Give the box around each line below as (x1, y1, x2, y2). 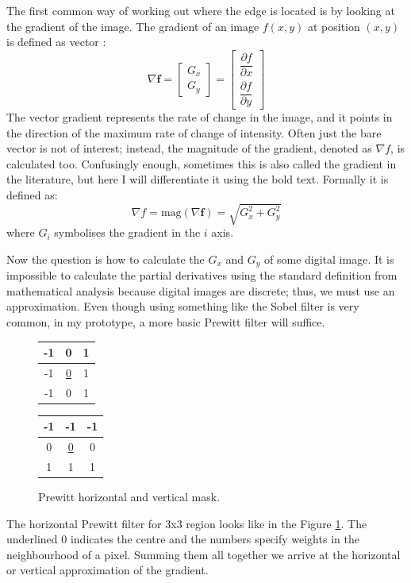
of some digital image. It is (264, 250, 394, 267)
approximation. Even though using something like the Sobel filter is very (6, 298, 359, 315)
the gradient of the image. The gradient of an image (6, 17, 259, 34)
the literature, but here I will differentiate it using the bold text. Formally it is (6, 171, 389, 187)
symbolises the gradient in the (54, 224, 201, 241)
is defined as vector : (6, 33, 106, 50)
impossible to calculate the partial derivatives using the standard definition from (6, 267, 398, 284)
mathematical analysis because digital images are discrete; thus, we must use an (6, 282, 395, 299)
